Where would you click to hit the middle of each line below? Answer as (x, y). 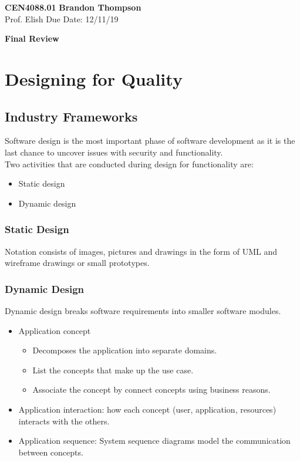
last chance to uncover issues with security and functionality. (114, 152)
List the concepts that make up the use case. (113, 370)
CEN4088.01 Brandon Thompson (73, 7)
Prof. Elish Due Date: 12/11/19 (62, 18)
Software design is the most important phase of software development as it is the (150, 141)
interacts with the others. (64, 421)
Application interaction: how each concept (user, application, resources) (147, 409)
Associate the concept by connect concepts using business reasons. (151, 390)
